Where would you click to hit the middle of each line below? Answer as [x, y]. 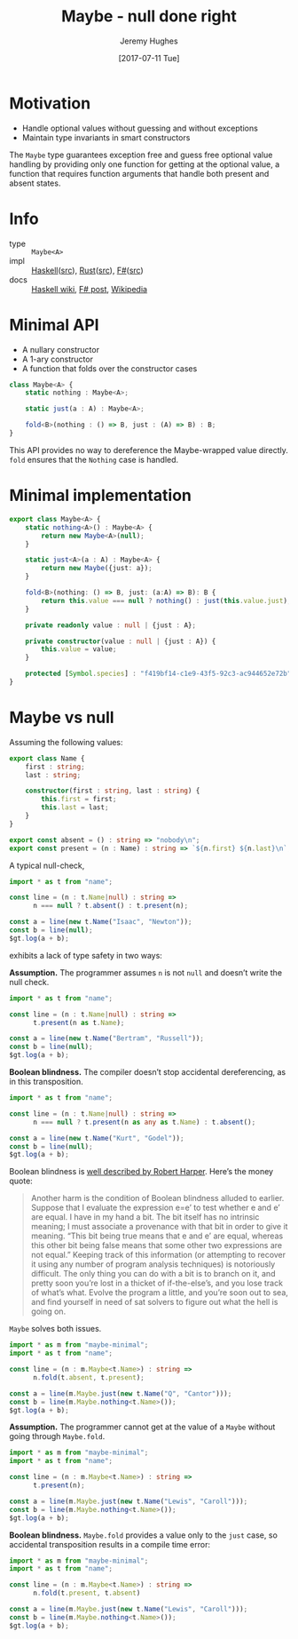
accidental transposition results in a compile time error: [110, 1544]
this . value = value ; [79, 649]
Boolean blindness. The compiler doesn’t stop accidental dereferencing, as [148, 1072]
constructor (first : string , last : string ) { [113, 791]
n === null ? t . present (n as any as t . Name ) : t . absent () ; [144, 1122]
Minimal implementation [101, 496]
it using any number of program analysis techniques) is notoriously [153, 1264]
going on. [48, 1311]
